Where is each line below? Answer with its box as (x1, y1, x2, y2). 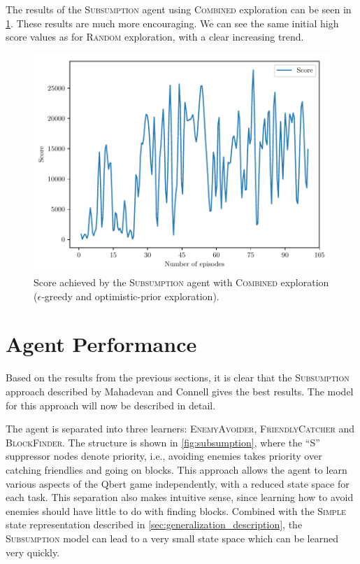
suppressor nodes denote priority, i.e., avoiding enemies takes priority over (6, 449, 322, 463)
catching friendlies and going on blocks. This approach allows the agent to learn (6, 462, 347, 477)
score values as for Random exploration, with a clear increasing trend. (6, 29, 304, 44)
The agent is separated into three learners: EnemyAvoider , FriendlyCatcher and (6, 421, 355, 436)
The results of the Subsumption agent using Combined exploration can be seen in (6, 2, 352, 16)
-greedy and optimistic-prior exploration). (41, 288, 219, 303)
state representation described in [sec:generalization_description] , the (6, 517, 303, 532)
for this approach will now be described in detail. (6, 397, 216, 412)
